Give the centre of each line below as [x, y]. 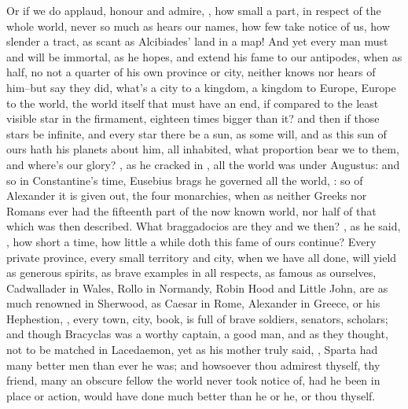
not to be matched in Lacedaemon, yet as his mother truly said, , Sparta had [192, 350]
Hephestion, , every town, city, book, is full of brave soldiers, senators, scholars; [197, 318]
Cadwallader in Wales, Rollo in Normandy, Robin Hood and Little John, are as [197, 287]
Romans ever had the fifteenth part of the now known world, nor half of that [191, 210]
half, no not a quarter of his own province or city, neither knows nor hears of [191, 72]
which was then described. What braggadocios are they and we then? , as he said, [204, 226]
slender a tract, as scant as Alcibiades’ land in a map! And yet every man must [197, 41]
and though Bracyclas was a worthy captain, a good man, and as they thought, [197, 334]
